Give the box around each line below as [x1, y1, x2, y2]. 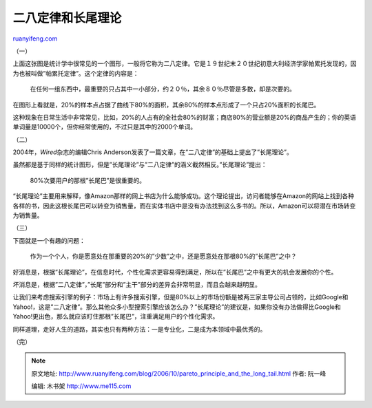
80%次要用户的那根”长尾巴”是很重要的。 [30, 176, 146, 184]
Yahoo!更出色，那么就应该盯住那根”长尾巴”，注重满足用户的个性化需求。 [12, 312, 219, 321]
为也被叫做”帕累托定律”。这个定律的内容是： [12, 69, 139, 77]
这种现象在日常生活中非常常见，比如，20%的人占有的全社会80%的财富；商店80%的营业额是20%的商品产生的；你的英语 [12, 113, 356, 121]
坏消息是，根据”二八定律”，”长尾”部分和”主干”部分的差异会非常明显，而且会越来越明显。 [12, 280, 261, 288]
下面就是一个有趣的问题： [12, 236, 85, 244]
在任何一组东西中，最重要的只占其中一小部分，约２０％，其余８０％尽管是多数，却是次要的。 [30, 85, 296, 93]
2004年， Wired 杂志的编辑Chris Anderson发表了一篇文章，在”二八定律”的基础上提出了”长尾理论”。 [12, 148, 293, 156]
